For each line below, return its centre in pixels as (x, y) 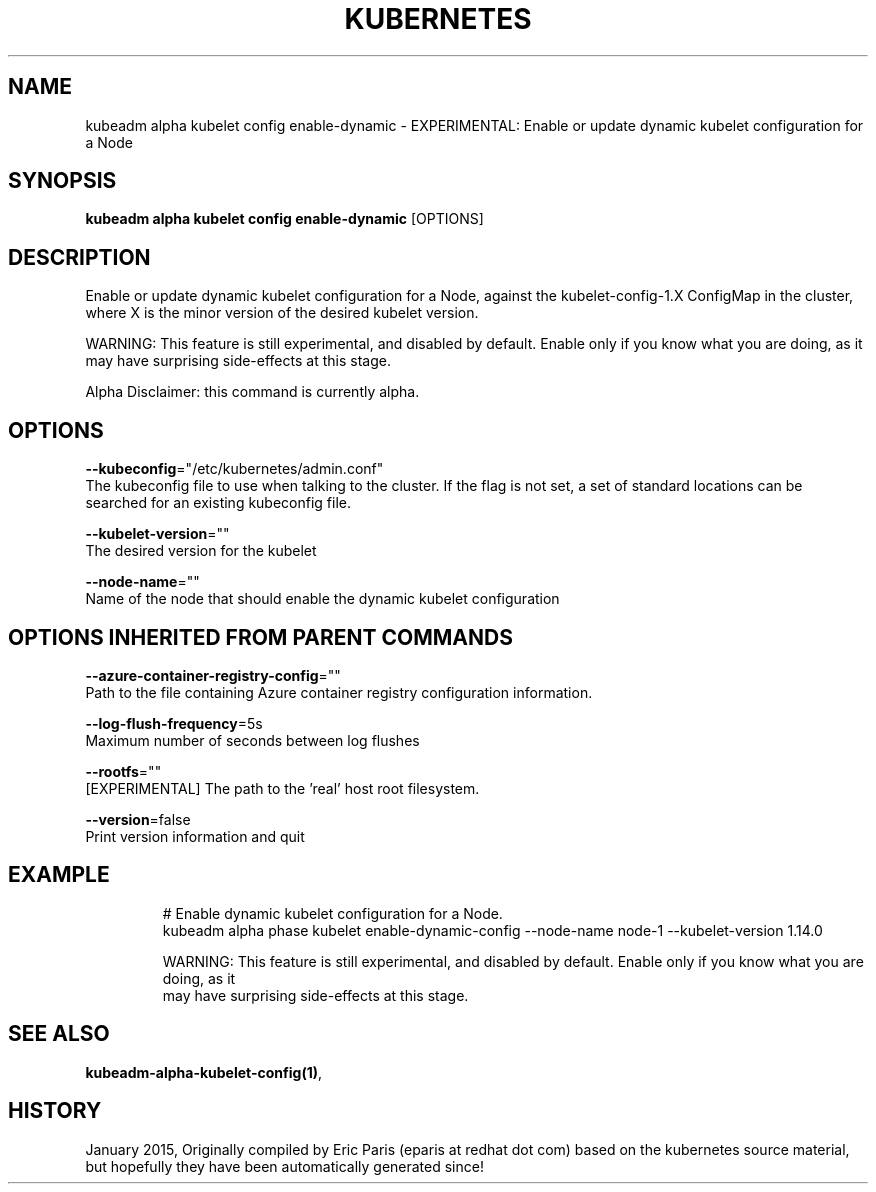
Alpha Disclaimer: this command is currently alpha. (252, 392)
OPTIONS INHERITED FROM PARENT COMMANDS (260, 637)
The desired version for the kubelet (201, 551)
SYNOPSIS (62, 181)
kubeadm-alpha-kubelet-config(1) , (204, 1072)
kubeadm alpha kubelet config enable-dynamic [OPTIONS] (284, 219)
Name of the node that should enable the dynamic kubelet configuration (322, 599)
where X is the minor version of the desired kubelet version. (282, 313)
